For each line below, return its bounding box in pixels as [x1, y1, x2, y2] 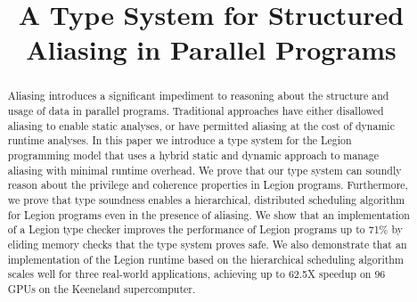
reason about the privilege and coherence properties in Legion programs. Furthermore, [7, 177, 408, 192]
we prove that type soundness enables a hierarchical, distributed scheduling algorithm [7, 192, 405, 207]
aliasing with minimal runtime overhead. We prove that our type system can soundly [7, 162, 402, 177]
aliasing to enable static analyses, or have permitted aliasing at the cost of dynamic [7, 118, 395, 133]
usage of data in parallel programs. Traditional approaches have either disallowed [7, 103, 384, 118]
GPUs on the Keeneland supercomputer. [7, 281, 196, 296]
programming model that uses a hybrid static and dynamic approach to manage [7, 147, 379, 162]
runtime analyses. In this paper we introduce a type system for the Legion [7, 133, 352, 148]
